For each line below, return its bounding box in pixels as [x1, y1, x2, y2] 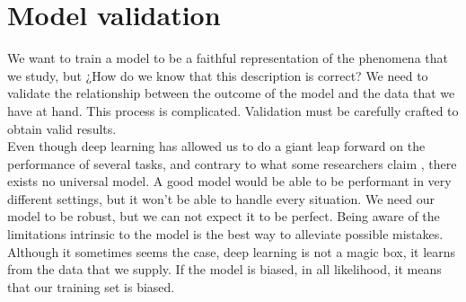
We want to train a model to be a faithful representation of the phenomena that [7, 49, 448, 67]
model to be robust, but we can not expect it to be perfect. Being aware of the [7, 207, 440, 226]
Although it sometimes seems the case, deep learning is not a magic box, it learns [7, 242, 456, 261]
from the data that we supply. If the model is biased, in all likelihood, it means [7, 260, 442, 279]
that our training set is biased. [7, 277, 175, 296]
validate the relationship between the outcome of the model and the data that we [7, 84, 455, 102]
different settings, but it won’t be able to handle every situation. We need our [7, 189, 435, 208]
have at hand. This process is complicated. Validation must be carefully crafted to [7, 101, 459, 120]
